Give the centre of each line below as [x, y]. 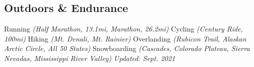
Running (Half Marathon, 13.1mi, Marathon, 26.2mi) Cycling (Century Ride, [123, 29]
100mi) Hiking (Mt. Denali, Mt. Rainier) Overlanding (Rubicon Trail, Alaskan [125, 38]
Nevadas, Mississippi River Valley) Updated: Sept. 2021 [90, 58]
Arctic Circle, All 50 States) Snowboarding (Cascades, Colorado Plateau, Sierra [127, 48]
